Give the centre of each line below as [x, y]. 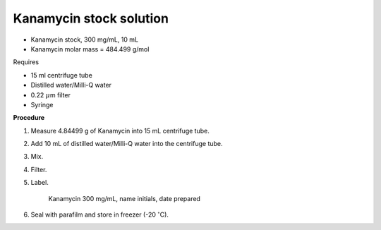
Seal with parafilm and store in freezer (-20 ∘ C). [100, 214]
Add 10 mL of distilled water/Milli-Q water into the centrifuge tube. [127, 144]
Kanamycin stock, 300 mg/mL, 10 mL [85, 40]
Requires [26, 62]
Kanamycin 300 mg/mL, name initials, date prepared [125, 198]
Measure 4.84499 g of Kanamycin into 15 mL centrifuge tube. [120, 131]
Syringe [42, 104]
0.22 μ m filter [50, 95]
